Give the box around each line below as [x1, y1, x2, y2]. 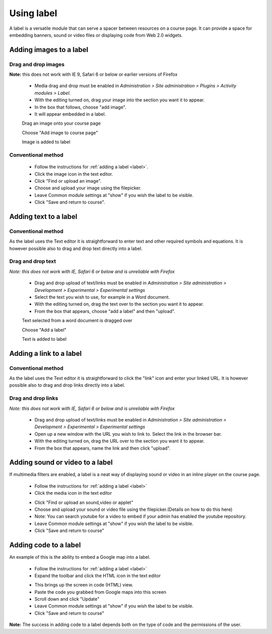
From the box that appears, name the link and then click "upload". [34, 445, 171, 451]
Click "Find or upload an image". [34, 178, 102, 184]
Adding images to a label [9, 45, 89, 54]
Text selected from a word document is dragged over [22, 318, 133, 324]
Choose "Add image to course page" [22, 129, 98, 136]
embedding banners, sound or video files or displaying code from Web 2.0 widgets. [9, 32, 183, 38]
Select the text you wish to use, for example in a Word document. [34, 294, 170, 300]
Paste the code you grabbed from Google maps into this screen [34, 589, 166, 595]
